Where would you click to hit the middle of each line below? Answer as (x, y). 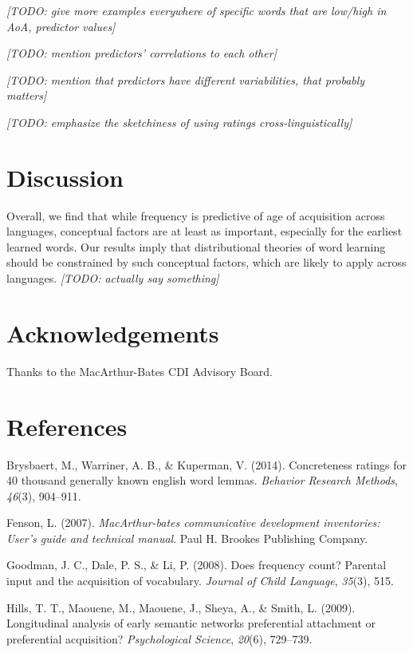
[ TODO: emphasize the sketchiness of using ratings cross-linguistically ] (179, 122)
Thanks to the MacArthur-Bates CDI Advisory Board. (140, 371)
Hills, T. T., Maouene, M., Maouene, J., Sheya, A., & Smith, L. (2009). (181, 607)
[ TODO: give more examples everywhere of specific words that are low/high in (197, 10)
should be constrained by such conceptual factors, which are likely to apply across (206, 262)
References (67, 426)
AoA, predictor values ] (61, 26)
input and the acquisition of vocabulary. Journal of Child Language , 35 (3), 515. (200, 581)
